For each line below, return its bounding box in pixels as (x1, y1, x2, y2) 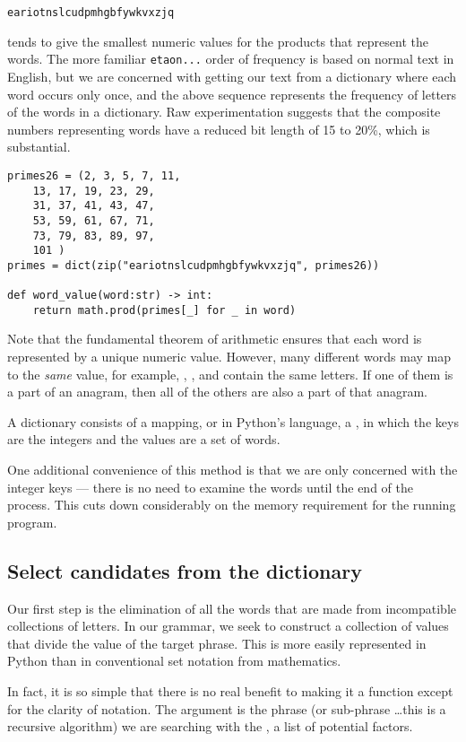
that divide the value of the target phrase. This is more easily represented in (7, 633, 427, 652)
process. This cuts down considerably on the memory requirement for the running (7, 495, 456, 514)
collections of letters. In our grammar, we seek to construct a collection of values (7, 616, 449, 635)
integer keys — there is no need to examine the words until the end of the (7, 477, 413, 496)
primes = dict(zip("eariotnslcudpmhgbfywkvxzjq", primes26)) (7, 258, 380, 272)
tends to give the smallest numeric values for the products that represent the (7, 31, 429, 50)
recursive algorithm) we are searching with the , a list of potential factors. (7, 717, 413, 736)
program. (7, 512, 57, 531)
